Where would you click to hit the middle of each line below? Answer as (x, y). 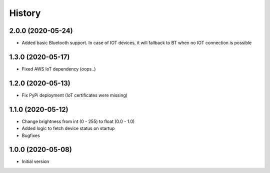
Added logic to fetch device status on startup (68, 128)
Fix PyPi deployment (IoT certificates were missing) (74, 95)
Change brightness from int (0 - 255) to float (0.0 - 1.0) (78, 121)
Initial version (35, 161)
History (25, 13)
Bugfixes (31, 135)
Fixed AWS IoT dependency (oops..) (59, 69)
